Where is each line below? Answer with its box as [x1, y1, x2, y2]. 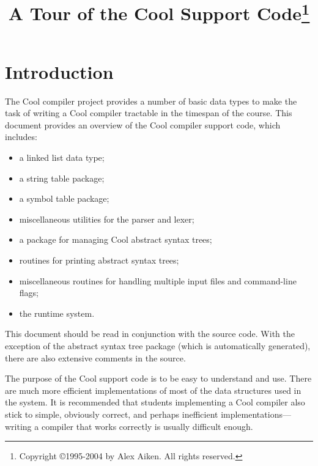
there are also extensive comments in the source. [5, 351, 186, 364]
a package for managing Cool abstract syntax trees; [19, 233, 212, 246]
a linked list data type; [19, 151, 105, 164]
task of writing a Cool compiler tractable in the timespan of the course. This [5, 106, 292, 119]
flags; [19, 286, 39, 299]
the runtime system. [19, 306, 95, 319]
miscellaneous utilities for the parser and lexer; [19, 212, 194, 225]
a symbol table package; [19, 192, 109, 205]
